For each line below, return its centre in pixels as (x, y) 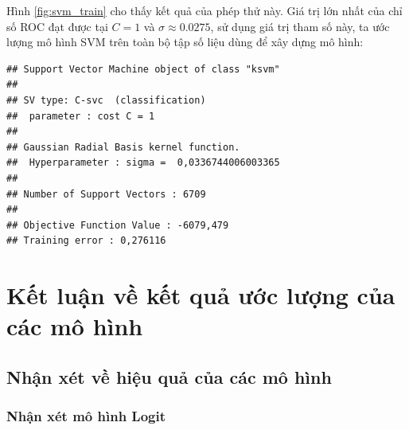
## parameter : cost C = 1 (81, 116)
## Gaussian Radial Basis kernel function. (123, 147)
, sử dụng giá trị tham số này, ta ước (300, 26)
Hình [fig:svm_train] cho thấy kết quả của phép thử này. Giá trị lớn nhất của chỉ (204, 10)
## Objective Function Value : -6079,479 (118, 225)
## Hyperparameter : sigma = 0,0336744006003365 (143, 163)
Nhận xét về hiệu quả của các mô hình (169, 376)
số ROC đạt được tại (57, 26)
